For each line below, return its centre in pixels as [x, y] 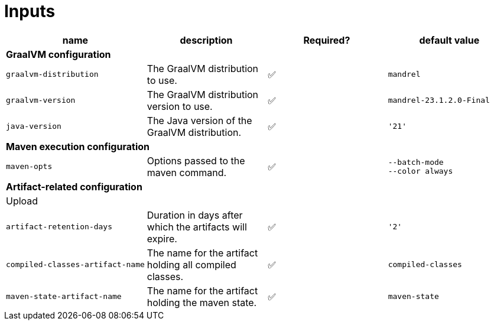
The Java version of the [199, 120]
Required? [327, 40]
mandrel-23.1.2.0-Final [439, 100]
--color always [420, 171]
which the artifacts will [197, 227]
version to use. [180, 106]
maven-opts [29, 167]
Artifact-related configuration [74, 186]
